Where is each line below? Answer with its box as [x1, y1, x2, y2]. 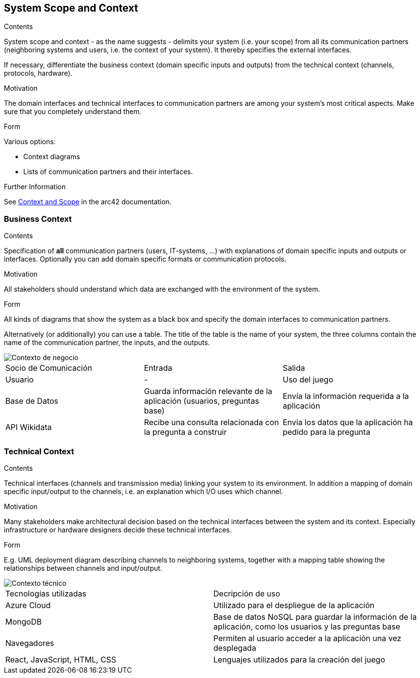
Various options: [4, 137, 56, 146]
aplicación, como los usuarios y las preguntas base [213, 621, 401, 631]
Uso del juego [282, 375, 333, 385]
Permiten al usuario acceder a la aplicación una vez [213, 633, 402, 643]
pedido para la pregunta [282, 427, 371, 437]
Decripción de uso [213, 588, 280, 598]
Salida [282, 363, 305, 373]
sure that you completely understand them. [4, 107, 142, 116]
